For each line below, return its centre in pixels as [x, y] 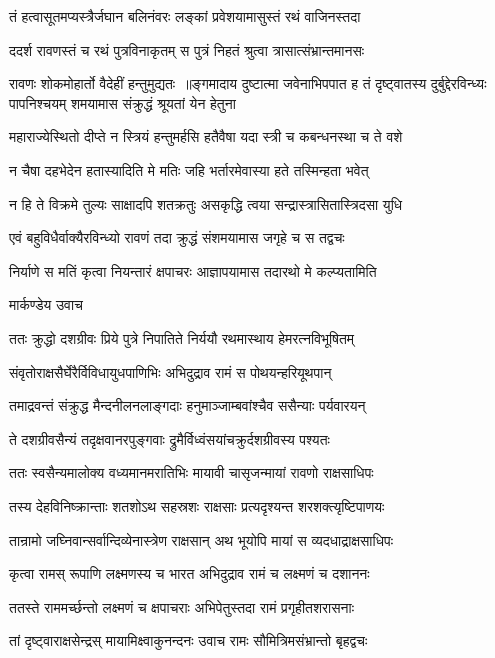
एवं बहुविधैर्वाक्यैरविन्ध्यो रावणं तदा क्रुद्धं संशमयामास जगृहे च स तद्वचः [177, 237]
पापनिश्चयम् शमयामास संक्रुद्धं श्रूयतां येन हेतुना [122, 102]
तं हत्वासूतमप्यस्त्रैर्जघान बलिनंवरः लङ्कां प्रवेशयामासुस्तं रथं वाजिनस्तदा [185, 16]
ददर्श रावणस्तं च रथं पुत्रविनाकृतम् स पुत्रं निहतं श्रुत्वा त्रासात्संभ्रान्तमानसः [187, 49]
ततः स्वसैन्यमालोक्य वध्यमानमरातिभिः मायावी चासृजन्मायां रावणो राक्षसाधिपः [191, 472]
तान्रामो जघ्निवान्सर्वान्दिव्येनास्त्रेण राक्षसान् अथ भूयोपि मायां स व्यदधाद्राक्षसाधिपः [201, 539]
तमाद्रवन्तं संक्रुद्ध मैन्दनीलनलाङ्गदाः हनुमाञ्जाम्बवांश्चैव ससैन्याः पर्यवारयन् [187, 405]
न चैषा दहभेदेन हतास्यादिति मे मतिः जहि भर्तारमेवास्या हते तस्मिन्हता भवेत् [189, 169]
